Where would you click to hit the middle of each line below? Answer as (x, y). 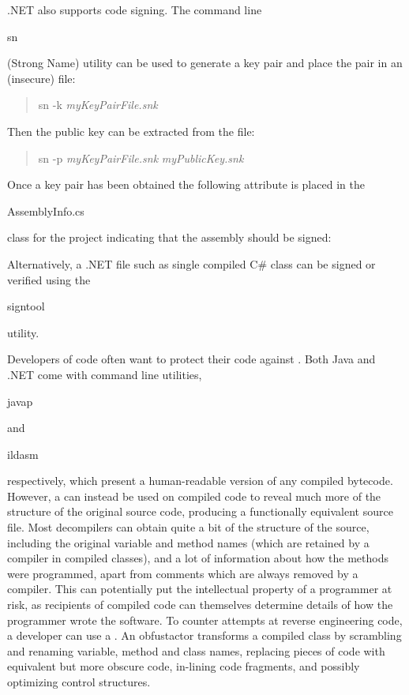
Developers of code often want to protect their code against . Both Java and (191, 359)
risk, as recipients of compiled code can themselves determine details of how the (200, 605)
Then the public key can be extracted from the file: (131, 131)
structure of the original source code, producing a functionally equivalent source (200, 511)
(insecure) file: (41, 78)
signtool (26, 306)
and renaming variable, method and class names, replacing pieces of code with (196, 650)
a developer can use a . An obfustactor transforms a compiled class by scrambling (204, 635)
